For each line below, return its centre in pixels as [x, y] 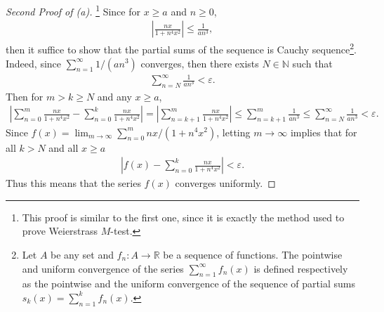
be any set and [82, 254]
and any [114, 96]
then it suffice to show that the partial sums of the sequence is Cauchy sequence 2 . [181, 48]
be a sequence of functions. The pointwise [253, 254]
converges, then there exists [200, 63]
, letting [233, 132]
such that [312, 63]
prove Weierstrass [60, 231]
